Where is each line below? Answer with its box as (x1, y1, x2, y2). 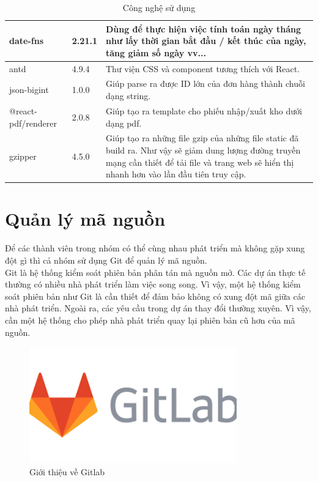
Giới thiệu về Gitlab (29, 465, 105, 478)
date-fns (9, 34, 43, 47)
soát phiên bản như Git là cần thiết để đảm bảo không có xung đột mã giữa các (5, 289, 305, 302)
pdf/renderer (9, 116, 57, 129)
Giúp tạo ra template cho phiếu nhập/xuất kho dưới (105, 104, 302, 117)
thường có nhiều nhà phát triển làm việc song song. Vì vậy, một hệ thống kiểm (5, 278, 301, 291)
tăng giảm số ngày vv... (105, 46, 206, 59)
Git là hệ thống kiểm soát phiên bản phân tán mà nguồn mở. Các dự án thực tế (5, 265, 306, 278)
